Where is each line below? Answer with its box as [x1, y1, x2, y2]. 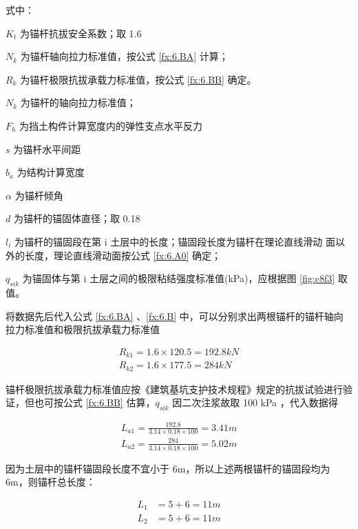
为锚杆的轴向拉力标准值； [20, 95, 136, 110]
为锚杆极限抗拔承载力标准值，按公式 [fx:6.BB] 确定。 [20, 72, 257, 86]
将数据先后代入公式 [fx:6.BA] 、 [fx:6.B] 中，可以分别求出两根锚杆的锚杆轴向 [6, 308, 344, 323]
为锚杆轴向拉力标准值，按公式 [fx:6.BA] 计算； [20, 49, 229, 63]
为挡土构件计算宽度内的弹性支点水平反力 [19, 118, 203, 132]
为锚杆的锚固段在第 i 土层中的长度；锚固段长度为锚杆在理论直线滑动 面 [14, 234, 335, 248]
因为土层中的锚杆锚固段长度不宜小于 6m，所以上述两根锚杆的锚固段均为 [6, 461, 330, 475]
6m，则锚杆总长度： [6, 475, 96, 489]
